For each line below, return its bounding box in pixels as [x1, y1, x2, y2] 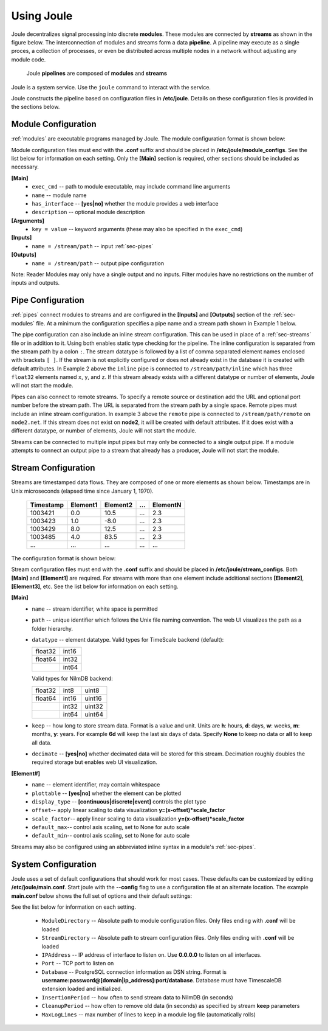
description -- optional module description [32, 209, 145, 216]
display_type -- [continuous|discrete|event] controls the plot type [32, 797, 207, 805]
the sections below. [11, 103, 60, 111]
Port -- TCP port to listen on [41, 960, 114, 967]
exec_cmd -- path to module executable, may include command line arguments [32, 183, 231, 190]
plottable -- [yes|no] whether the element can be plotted [32, 790, 182, 797]
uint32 [84, 702, 103, 710]
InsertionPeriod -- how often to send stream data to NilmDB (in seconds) [41, 993, 233, 1001]
